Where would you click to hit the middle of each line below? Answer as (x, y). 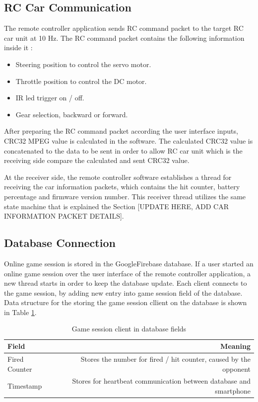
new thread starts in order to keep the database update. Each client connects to (126, 283)
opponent (236, 368)
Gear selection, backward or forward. (72, 114)
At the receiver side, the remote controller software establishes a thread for (118, 177)
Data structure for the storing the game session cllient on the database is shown (126, 302)
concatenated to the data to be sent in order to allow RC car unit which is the (123, 150)
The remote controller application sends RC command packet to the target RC (124, 28)
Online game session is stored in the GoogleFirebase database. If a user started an (129, 263)
